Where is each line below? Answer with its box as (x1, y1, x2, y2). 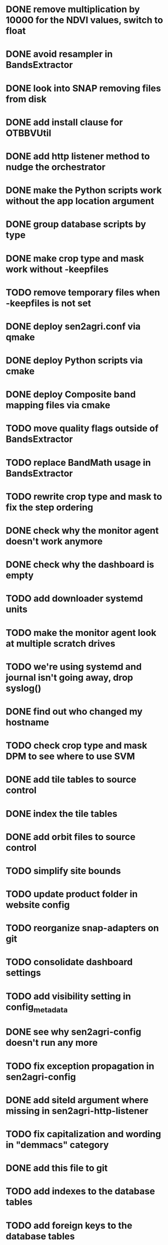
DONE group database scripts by (6, 218, 146, 230)
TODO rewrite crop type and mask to (6, 491, 162, 502)
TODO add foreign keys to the (6, 1220, 133, 1231)
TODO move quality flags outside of (6, 423, 159, 434)
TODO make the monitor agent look (6, 627, 156, 639)
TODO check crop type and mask (6, 740, 147, 751)
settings (6, 967, 41, 979)
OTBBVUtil (6, 127, 52, 139)
